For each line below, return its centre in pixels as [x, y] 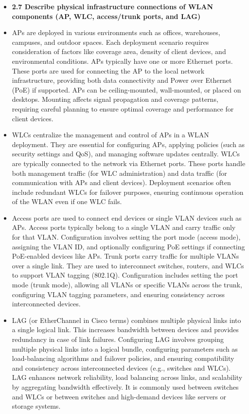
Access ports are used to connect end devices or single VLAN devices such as [127, 217]
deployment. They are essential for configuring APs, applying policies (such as [128, 144]
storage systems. [36, 406]
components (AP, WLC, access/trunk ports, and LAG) [106, 16]
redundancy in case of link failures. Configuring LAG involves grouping [118, 339]
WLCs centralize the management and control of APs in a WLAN [110, 135]
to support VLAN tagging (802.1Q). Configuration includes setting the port [125, 275]
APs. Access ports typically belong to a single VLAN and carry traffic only [124, 227]
